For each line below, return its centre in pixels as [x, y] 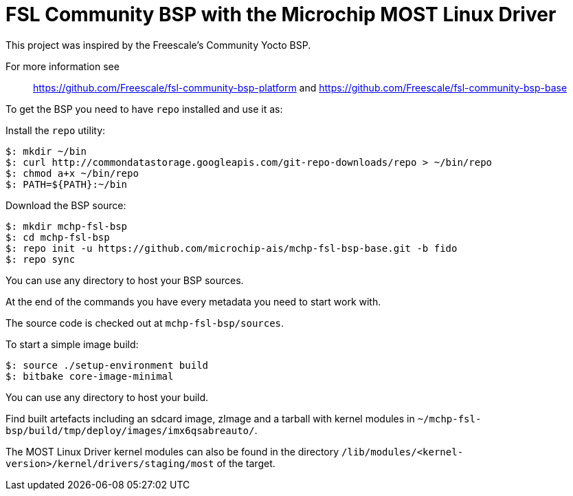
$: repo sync [41, 259]
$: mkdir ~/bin [46, 151]
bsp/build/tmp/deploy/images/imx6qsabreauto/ [130, 430]
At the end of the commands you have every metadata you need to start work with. [193, 301]
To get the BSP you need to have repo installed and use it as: [144, 109]
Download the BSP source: [66, 205]
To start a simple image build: [72, 344]
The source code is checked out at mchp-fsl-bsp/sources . [145, 323]
